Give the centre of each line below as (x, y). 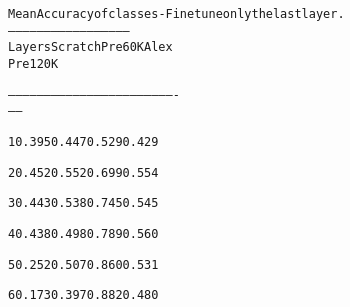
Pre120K (33, 63)
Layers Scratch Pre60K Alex (90, 47)
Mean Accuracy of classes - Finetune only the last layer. (176, 14)
